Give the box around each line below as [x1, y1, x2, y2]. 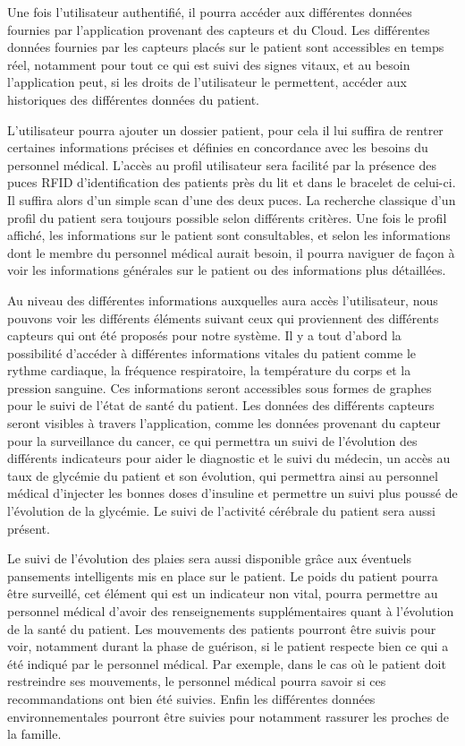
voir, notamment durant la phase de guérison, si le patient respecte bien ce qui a [7, 637, 449, 656]
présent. [7, 519, 50, 537]
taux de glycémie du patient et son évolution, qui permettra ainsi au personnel [7, 466, 438, 484]
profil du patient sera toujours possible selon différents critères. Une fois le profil [7, 208, 447, 227]
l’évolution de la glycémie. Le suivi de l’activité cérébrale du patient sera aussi [7, 502, 435, 520]
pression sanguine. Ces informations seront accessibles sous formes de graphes [7, 378, 432, 397]
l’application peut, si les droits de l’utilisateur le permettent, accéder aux [7, 73, 407, 91]
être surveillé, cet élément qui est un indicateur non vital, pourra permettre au [7, 584, 438, 603]
